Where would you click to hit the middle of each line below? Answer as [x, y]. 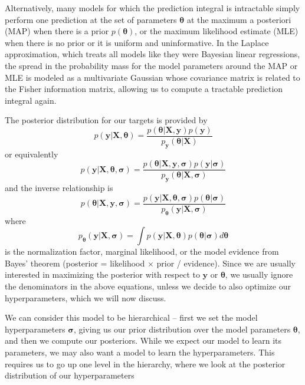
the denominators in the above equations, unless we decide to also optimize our [148, 286]
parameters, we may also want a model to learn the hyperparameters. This [140, 352]
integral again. [31, 100]
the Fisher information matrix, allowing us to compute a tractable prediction [144, 89]
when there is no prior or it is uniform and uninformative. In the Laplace [137, 42]
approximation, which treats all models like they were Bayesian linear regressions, [152, 54]
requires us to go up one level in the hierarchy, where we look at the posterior [145, 363]
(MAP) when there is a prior [57, 31]
